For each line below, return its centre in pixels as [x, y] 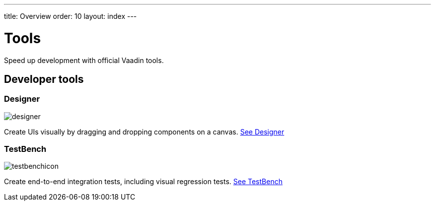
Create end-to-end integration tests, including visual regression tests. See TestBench [143, 182]
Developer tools [44, 79]
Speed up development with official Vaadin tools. [84, 60]
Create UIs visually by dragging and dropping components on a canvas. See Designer [144, 132]
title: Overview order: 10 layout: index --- [71, 16]
